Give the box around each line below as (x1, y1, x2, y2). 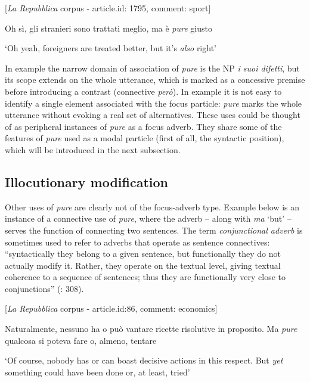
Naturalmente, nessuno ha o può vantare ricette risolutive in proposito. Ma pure (5, 322, 297, 335)
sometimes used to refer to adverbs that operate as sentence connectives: (5, 235, 270, 248)
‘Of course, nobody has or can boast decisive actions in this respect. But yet (5, 354, 283, 367)
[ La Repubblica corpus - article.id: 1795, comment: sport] (5, 2, 211, 14)
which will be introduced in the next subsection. (5, 143, 181, 156)
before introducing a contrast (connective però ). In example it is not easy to (5, 85, 282, 97)
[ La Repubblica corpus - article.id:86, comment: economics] (5, 302, 218, 315)
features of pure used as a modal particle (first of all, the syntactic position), (5, 132, 284, 144)
